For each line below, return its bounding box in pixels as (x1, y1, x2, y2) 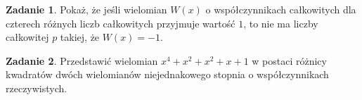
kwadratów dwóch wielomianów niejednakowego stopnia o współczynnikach (6, 67, 329, 82)
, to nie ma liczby (243, 15, 318, 30)
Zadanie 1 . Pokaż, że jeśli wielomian (6, 2, 167, 16)
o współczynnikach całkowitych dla (205, 2, 356, 16)
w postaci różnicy (252, 53, 327, 68)
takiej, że (60, 30, 100, 44)
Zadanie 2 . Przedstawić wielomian (6, 53, 158, 68)
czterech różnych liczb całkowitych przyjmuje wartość (6, 15, 235, 30)
